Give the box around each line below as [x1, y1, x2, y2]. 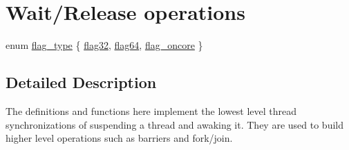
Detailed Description [6, 72, 157, 93]
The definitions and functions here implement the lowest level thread [6, 103, 297, 118]
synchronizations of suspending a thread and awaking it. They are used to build [6, 117, 343, 131]
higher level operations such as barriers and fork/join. [6, 131, 233, 145]
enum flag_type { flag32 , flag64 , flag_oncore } [6, 38, 203, 52]
